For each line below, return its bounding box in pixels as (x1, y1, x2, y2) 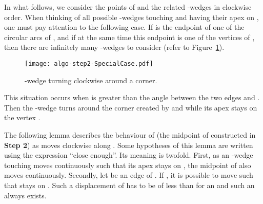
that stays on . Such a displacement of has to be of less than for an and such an (4, 179, 255, 190)
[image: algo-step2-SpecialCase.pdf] (25, 60, 153, 67)
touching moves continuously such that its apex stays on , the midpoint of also (4, 159, 251, 170)
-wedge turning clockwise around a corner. (25, 75, 157, 85)
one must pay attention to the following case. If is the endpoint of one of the (4, 22, 245, 32)
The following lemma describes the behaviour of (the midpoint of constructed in (4, 129, 256, 140)
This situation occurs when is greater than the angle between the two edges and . (4, 92, 260, 103)
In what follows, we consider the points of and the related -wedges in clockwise (4, 2, 252, 12)
